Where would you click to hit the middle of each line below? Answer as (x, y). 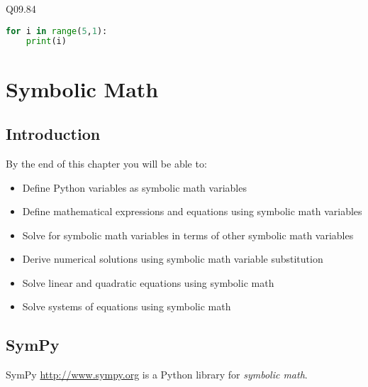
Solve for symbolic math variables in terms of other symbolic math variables (188, 235)
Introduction (53, 134)
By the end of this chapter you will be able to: (106, 163)
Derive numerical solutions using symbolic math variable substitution (173, 259)
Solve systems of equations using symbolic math (127, 306)
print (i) (46, 42)
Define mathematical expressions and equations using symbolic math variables (192, 211)
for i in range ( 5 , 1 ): (57, 31)
